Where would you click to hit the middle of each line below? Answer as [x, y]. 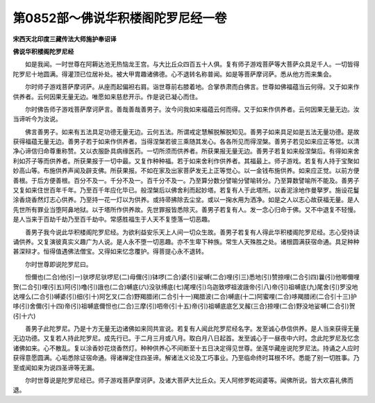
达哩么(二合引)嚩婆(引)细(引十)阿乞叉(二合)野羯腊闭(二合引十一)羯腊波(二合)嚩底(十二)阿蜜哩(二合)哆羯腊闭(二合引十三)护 [185, 296]
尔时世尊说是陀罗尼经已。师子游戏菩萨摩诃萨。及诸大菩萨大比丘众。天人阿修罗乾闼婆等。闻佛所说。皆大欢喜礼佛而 [189, 380]
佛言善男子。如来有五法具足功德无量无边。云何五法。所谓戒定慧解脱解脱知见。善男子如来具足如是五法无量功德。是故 [192, 131]
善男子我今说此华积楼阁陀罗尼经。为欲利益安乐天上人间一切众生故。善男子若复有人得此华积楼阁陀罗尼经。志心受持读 [192, 232]
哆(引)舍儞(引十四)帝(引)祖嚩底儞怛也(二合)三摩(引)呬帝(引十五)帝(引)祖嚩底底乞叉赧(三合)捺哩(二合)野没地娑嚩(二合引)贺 [184, 306]
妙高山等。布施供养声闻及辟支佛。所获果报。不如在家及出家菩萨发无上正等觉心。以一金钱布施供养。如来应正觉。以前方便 [186, 171]
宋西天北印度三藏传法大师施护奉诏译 [65, 39]
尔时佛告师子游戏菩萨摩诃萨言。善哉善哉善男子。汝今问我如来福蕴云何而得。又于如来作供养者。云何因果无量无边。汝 [192, 109]
